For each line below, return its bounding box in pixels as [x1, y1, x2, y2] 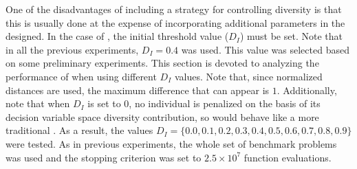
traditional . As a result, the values [6, 123, 153, 137]
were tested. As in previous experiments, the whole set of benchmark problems [6, 136, 337, 150]
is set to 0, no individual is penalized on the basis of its [87, 96, 321, 111]
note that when [6, 96, 70, 111]
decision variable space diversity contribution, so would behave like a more [6, 109, 319, 124]
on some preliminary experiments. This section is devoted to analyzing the [6, 56, 319, 70]
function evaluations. [244, 150, 332, 164]
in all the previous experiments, [6, 42, 139, 56]
